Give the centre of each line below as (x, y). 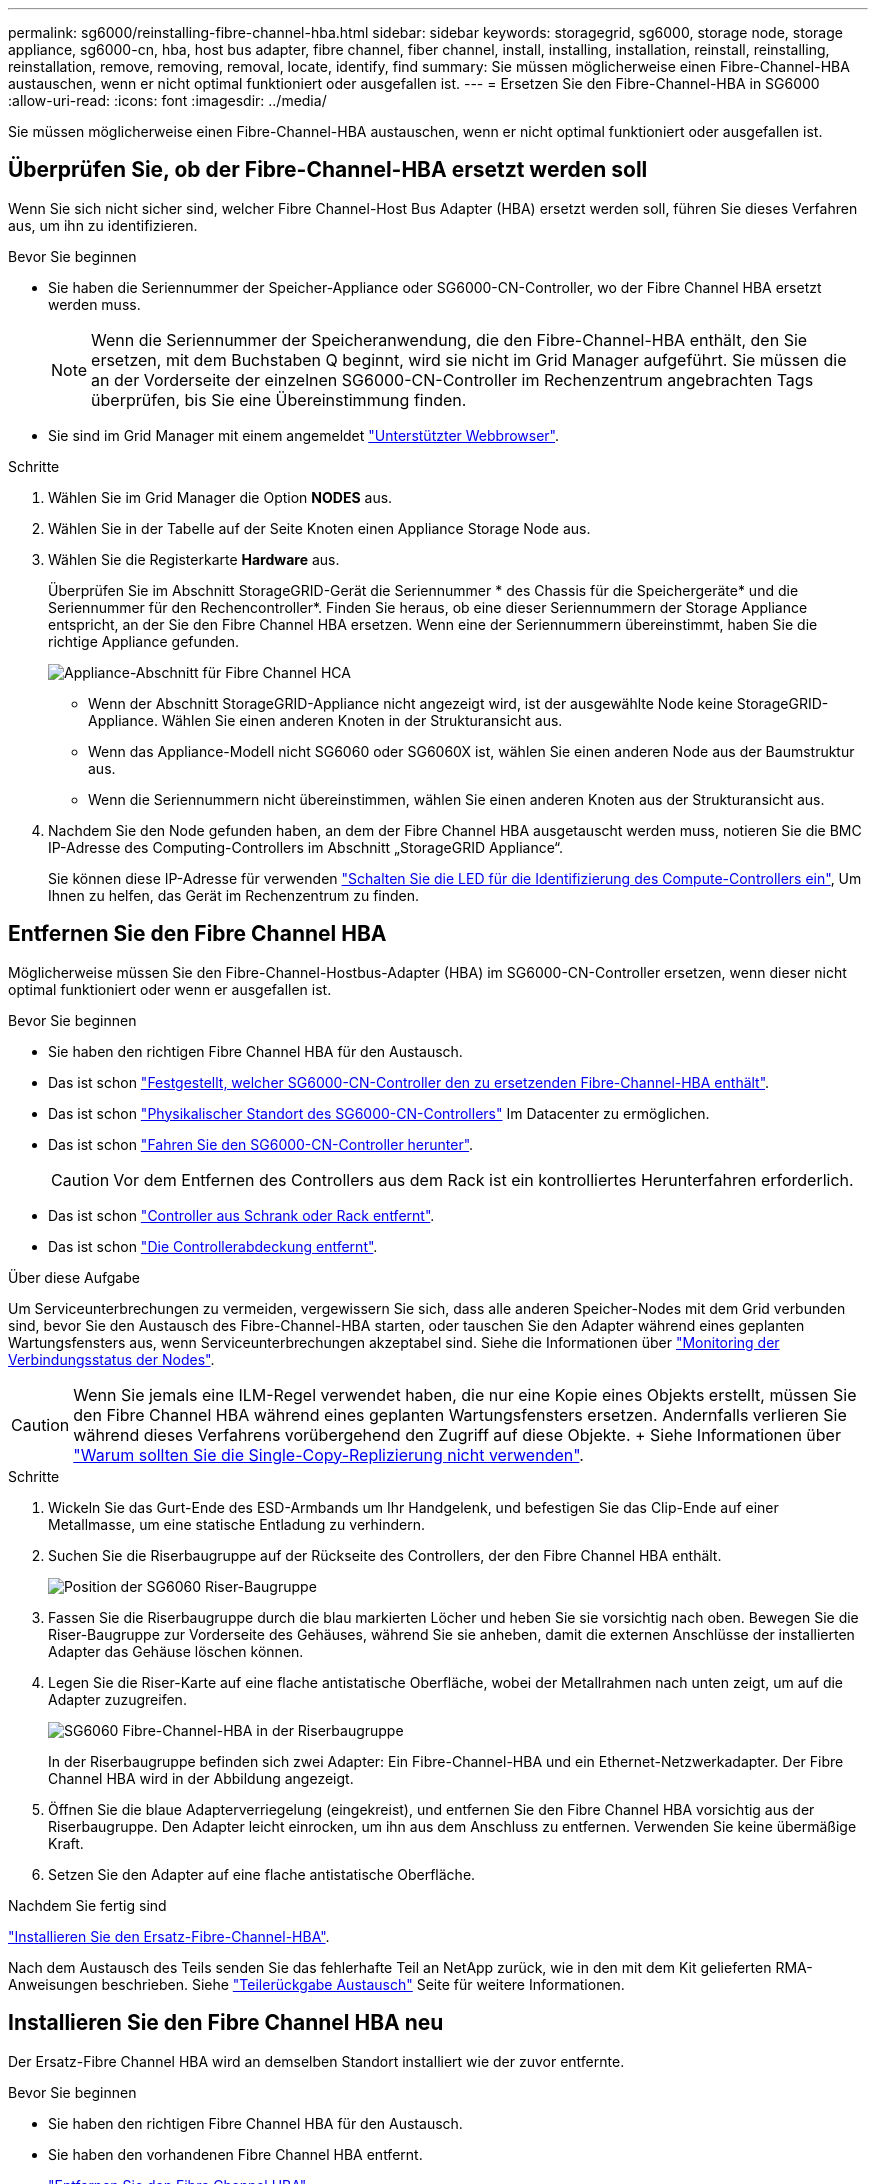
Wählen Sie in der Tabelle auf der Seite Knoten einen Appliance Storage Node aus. (319, 528)
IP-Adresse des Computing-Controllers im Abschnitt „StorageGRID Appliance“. (305, 847)
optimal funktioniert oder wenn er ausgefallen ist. (170, 989)
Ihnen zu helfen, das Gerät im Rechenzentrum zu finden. (234, 895)
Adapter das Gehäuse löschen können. (176, 1651)
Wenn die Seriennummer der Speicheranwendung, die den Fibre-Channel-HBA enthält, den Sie (449, 339)
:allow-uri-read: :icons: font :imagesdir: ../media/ (167, 100)
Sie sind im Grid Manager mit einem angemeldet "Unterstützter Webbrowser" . (304, 435)
